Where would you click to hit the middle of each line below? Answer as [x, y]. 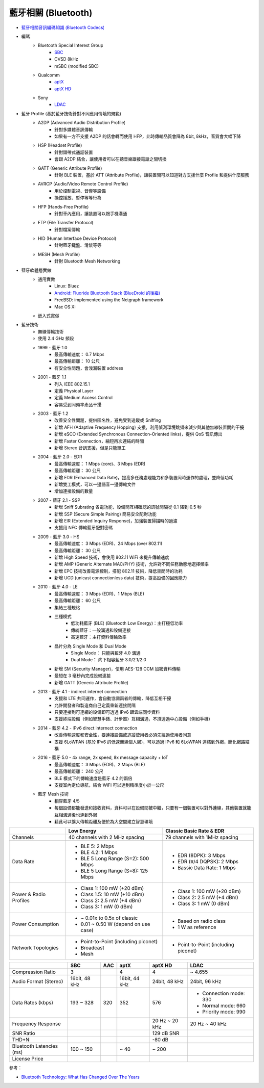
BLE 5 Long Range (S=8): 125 [114, 871]
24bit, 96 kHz [206, 982]
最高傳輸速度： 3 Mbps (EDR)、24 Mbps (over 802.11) [109, 544]
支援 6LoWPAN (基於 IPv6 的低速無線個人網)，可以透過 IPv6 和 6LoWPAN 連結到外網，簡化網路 [150, 742]
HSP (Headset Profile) [60, 145]
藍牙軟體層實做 [36, 270]
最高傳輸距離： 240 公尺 [79, 771]
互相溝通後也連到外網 [76, 815]
